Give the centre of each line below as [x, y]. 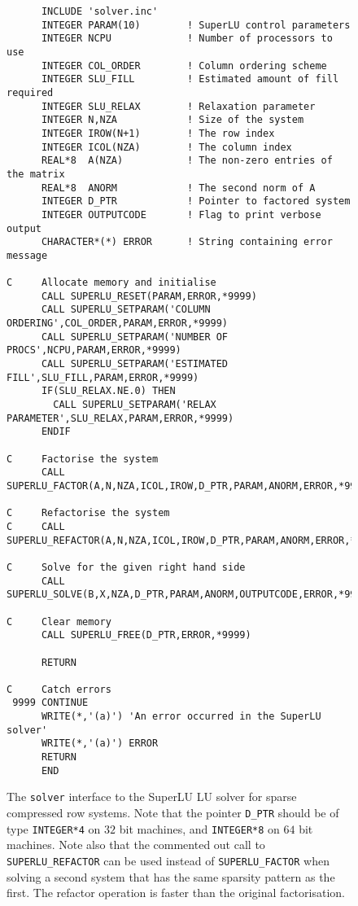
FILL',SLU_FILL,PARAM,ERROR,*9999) [103, 377]
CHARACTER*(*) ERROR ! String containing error [187, 242]
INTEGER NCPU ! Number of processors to [187, 39]
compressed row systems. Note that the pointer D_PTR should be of [173, 813]
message [27, 255]
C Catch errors [59, 689]
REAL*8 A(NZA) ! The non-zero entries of [187, 161]
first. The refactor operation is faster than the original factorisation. [176, 893]
